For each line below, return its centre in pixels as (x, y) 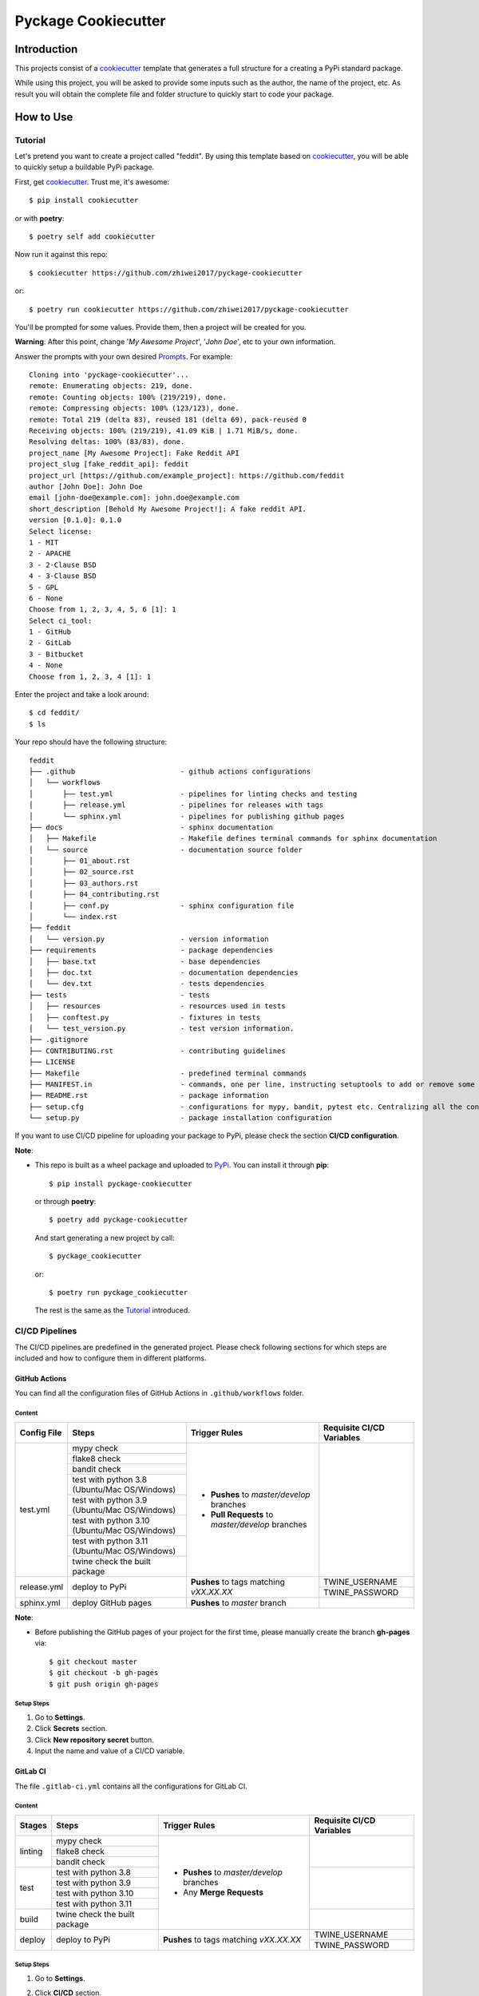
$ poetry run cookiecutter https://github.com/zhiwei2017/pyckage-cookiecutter (189, 309)
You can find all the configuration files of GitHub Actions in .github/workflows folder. (159, 1393)
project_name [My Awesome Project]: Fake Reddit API (134, 453)
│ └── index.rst (73, 917)
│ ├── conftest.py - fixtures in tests (145, 1017)
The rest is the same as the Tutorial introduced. (113, 1310)
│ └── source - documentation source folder (166, 849)
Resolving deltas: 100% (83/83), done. (107, 442)
